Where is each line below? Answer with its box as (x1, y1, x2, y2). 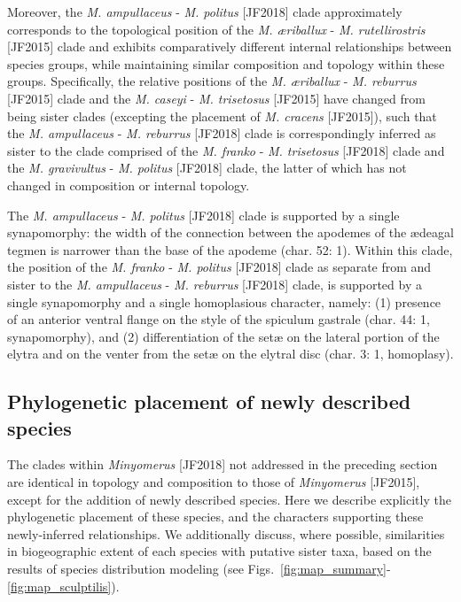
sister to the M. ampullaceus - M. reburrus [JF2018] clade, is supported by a (7, 274, 422, 293)
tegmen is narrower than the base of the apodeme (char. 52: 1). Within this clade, (7, 240, 453, 259)
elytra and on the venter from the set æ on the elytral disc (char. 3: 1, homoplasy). (7, 344, 454, 363)
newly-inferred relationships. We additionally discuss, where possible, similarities (7, 524, 445, 543)
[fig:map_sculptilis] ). (7, 576, 120, 595)
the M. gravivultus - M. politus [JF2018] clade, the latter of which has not (7, 158, 407, 177)
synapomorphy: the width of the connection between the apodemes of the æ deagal (7, 223, 454, 242)
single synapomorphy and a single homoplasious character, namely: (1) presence (7, 292, 441, 311)
